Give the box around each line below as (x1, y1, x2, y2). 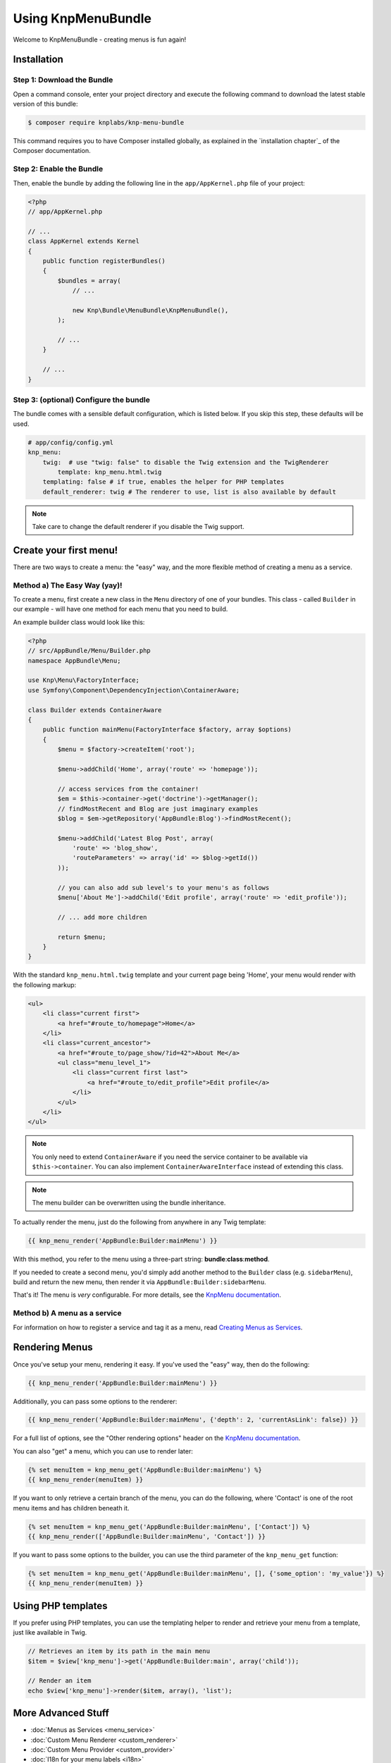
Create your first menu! (13, 544, 118, 556)
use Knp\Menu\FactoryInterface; (27, 676, 140, 684)
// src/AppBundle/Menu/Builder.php (27, 647, 151, 655)
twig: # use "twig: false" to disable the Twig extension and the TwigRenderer (42, 458, 329, 466)
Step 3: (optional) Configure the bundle (13, 395, 151, 405)
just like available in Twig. (13, 1628, 87, 1637)
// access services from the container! (57, 785, 199, 793)
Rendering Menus (13, 1341, 93, 1353)
